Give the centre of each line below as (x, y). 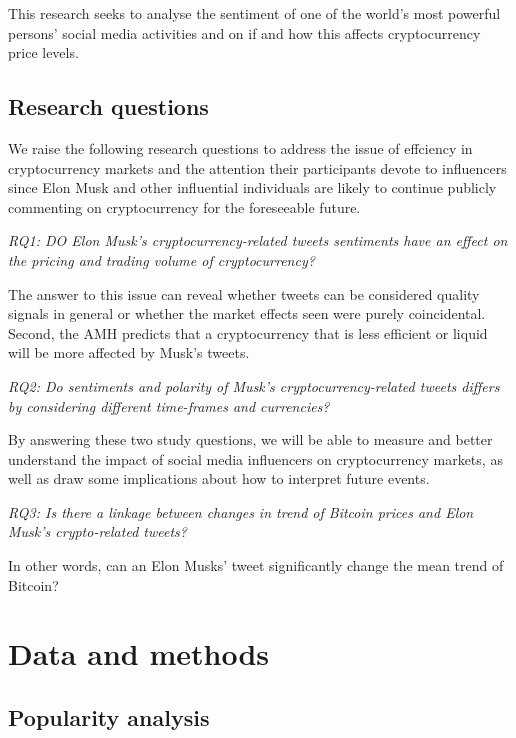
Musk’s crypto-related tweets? (97, 531)
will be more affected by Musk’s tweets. (129, 352)
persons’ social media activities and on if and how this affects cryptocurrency (244, 32)
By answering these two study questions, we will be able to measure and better (250, 439)
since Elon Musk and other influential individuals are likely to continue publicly (252, 187)
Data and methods (138, 653)
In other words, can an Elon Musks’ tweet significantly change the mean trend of (256, 565)
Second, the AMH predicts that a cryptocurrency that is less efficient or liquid (248, 332)
